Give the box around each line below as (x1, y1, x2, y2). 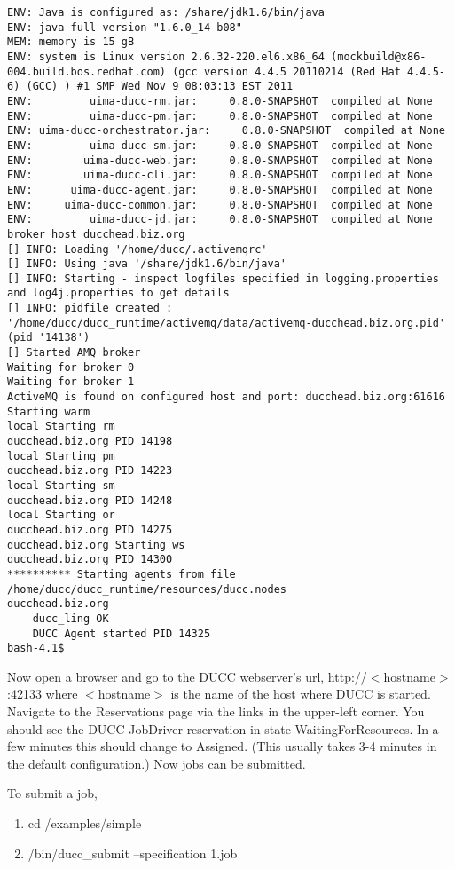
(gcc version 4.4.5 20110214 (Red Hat (172, 65, 401, 78)
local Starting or (7, 509, 115, 522)
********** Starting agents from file (7, 567, 236, 581)
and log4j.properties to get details (7, 287, 230, 300)
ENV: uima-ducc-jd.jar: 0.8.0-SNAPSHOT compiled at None (7, 213, 433, 226)
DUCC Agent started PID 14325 (32, 627, 211, 640)
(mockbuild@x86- (331, 50, 427, 63)
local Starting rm (7, 420, 115, 433)
